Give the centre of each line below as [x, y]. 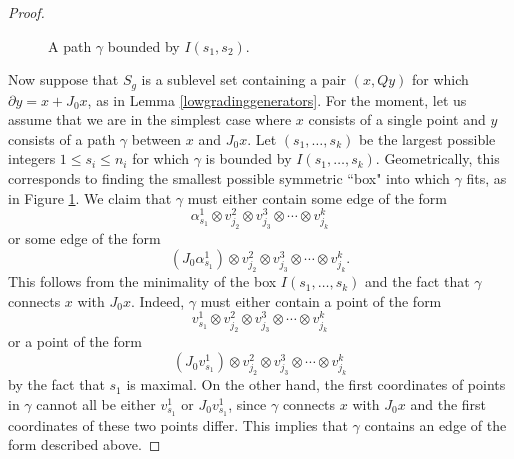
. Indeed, [157, 300]
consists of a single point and [397, 119]
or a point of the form [75, 341]
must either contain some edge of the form [317, 197]
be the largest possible [427, 138]
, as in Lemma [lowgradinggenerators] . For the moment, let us [277, 99]
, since [247, 403]
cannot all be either [96, 403]
